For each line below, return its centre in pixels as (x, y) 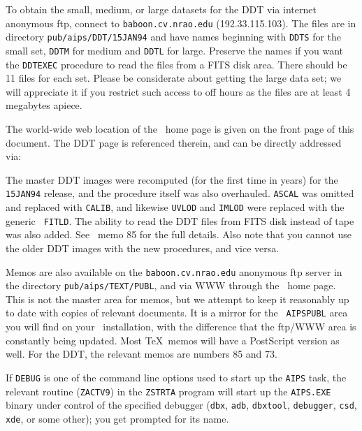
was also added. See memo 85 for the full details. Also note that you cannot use (179, 234)
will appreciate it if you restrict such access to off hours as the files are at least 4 (178, 91)
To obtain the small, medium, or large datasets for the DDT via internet (161, 9)
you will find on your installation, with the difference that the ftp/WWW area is (181, 327)
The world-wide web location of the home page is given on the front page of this (180, 129)
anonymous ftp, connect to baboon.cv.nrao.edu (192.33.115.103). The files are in (181, 23)
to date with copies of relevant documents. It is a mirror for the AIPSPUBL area (177, 313)
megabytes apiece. (44, 105)
